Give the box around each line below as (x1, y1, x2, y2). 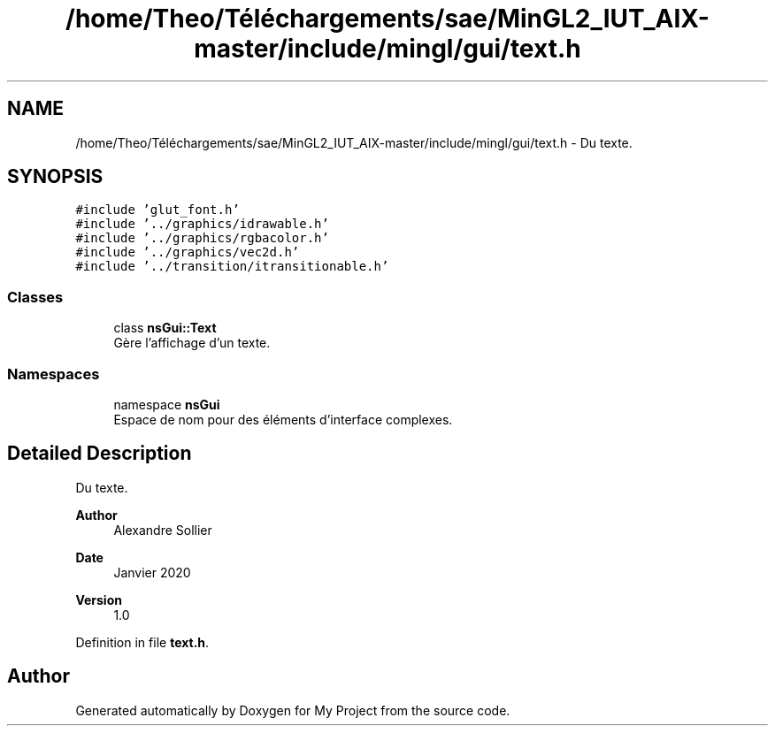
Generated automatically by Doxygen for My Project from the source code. (75, 702, 510, 718)
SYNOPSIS (7, 165, 104, 188)
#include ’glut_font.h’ (75, 202, 240, 218)
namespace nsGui (113, 396, 220, 412)
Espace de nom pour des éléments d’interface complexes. (113, 411, 453, 427)
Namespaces (7, 364, 100, 383)
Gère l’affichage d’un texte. (113, 335, 271, 351)
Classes (7, 287, 64, 306)
